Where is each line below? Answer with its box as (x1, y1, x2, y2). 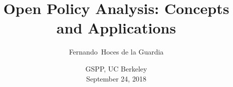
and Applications (56, 17, 176, 38)
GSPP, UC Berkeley (85, 63, 147, 73)
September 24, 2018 (86, 73, 146, 83)
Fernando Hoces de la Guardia (69, 46, 164, 57)
